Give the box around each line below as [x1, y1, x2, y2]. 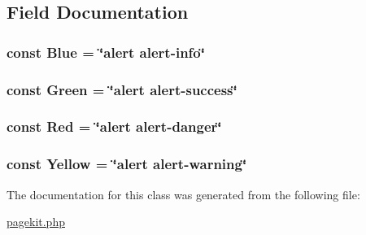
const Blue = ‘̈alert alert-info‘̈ [7, 41, 205, 62]
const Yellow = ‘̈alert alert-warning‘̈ [7, 154, 247, 174]
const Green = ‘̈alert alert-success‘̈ [7, 79, 237, 99]
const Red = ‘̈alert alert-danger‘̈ [7, 116, 222, 137]
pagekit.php [7, 213, 65, 230]
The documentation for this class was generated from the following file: [7, 185, 360, 202]
